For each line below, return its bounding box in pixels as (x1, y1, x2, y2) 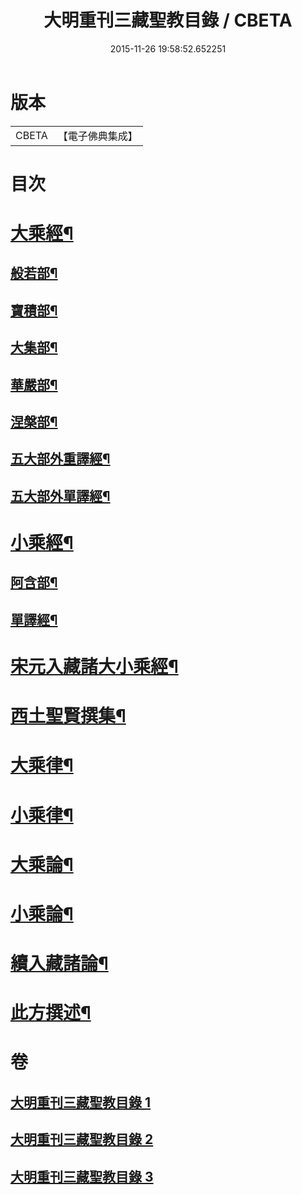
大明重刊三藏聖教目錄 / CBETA (43, 9, 293, 32)
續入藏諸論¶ (10, 952, 109, 975)
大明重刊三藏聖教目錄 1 (10, 1094, 152, 1111)
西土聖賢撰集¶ (10, 705, 127, 728)
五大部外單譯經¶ (10, 487, 111, 505)
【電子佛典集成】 (57, 129, 138, 143)
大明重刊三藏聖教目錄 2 (10, 1131, 154, 1148)
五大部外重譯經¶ (10, 451, 111, 468)
